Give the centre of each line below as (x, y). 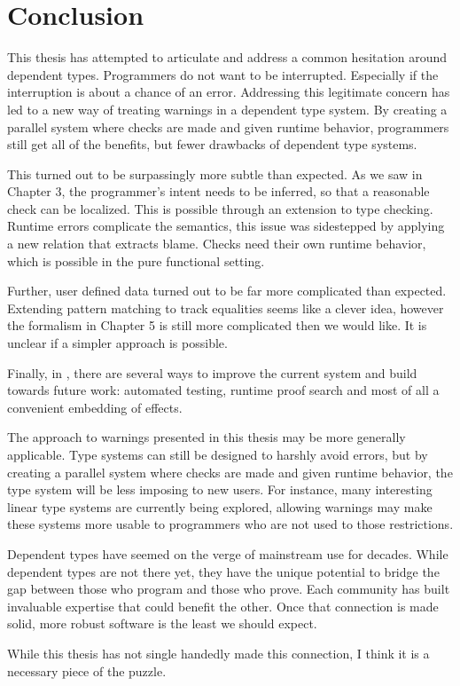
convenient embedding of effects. (95, 407)
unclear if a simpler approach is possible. (117, 343)
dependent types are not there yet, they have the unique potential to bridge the (223, 571)
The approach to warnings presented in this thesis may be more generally (207, 437)
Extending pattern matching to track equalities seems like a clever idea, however (226, 308)
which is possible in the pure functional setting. (136, 260)
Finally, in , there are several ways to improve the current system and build (212, 372)
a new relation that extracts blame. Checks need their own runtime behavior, (217, 244)
